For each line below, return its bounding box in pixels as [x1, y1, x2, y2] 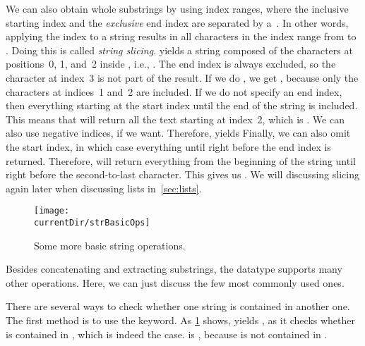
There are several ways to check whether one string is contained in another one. [6, 299, 350, 314]
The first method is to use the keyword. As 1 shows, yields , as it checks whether [6, 313, 355, 327]
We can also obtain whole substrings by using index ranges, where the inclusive [6, 1, 349, 16]
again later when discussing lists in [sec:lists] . [6, 180, 202, 195]
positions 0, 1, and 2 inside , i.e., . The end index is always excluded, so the [6, 56, 336, 71]
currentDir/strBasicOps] [34, 217, 150, 228]
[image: [34, 206, 70, 216]
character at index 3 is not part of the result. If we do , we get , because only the [6, 70, 359, 85]
